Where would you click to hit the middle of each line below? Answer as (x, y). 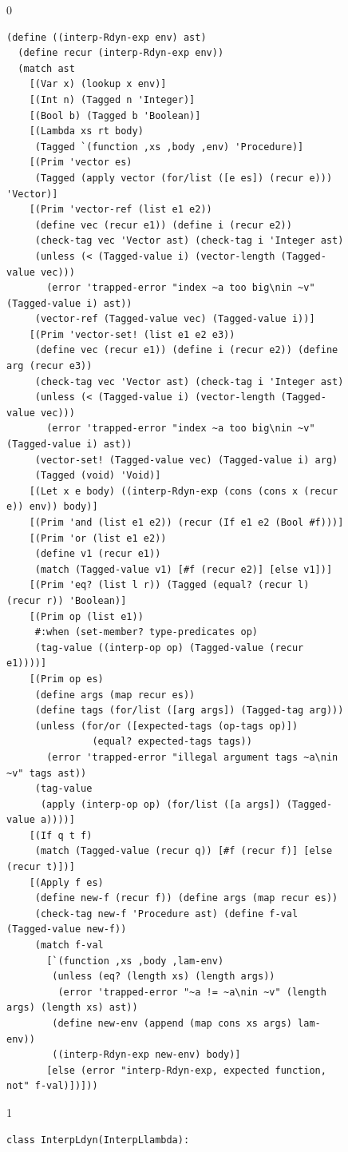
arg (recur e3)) (49, 366)
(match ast (46, 68)
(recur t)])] (41, 867)
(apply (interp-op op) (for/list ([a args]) (160, 804)
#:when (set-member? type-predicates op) (146, 632)
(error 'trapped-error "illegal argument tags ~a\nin (192, 757)
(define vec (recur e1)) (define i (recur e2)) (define (186, 350)
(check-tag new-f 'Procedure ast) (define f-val (166, 914)
